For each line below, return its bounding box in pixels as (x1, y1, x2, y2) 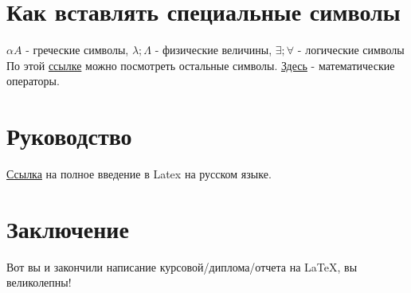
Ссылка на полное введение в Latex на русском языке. (6, 166, 272, 182)
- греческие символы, (25, 41, 129, 58)
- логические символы (297, 41, 405, 58)
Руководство (6, 119, 132, 152)
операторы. (6, 72, 60, 89)
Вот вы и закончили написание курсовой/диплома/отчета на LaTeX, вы (6, 258, 358, 275)
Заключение (6, 212, 129, 244)
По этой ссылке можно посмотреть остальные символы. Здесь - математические (6, 57, 395, 73)
